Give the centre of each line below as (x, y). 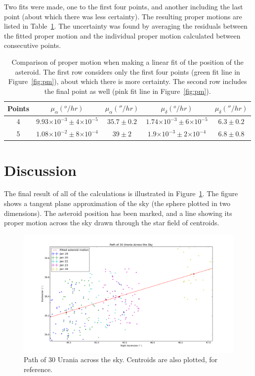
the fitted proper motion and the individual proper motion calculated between (122, 35)
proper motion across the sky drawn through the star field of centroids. (112, 223)
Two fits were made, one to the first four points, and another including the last (124, 6)
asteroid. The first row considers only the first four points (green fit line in (127, 71)
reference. (38, 369)
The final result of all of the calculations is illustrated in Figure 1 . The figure (121, 193)
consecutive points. (33, 45)
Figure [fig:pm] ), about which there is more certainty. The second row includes (127, 81)
